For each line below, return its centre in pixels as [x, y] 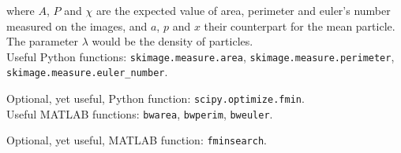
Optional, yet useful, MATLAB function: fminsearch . [137, 140]
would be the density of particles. [172, 41]
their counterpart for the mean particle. [300, 25]
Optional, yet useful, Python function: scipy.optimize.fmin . [156, 98]
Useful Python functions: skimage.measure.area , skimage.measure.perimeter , [200, 56]
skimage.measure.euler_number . [87, 72]
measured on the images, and [77, 25]
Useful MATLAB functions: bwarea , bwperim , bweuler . [140, 113]
